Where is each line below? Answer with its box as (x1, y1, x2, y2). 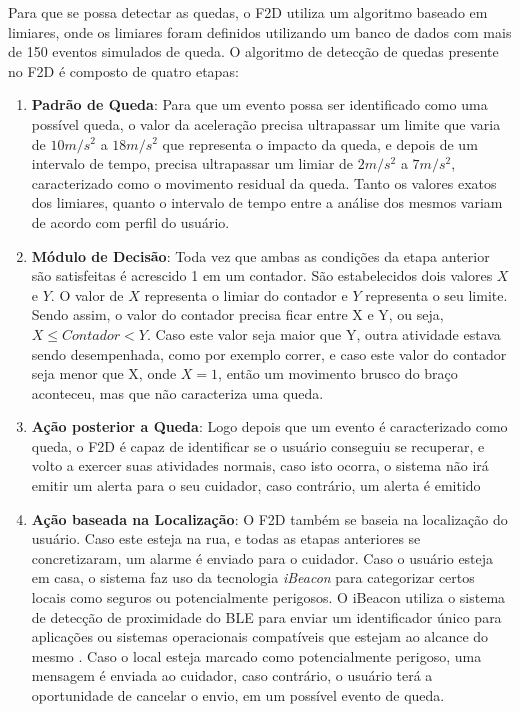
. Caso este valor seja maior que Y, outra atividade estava (146, 323, 501, 344)
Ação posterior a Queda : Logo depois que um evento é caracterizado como (31, 416, 508, 437)
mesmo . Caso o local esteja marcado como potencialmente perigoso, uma (31, 645, 482, 666)
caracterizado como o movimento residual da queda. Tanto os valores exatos (31, 172, 497, 193)
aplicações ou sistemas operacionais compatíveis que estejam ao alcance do (31, 626, 489, 647)
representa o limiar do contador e (144, 284, 348, 305)
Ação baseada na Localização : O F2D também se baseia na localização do (31, 508, 508, 529)
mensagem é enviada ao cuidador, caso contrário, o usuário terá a (31, 665, 433, 686)
